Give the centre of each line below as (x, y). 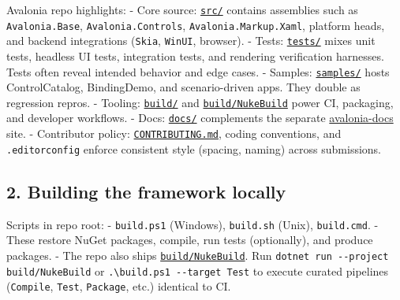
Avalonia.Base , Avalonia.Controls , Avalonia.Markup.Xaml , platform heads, (196, 25)
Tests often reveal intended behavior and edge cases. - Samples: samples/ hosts (198, 71)
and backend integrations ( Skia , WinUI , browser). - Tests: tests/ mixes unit (191, 41)
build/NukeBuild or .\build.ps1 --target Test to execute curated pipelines (198, 270)
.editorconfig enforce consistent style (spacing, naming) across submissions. (194, 148)
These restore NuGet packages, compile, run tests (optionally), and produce (190, 240)
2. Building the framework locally (146, 191)
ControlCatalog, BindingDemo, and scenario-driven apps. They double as (183, 87)
